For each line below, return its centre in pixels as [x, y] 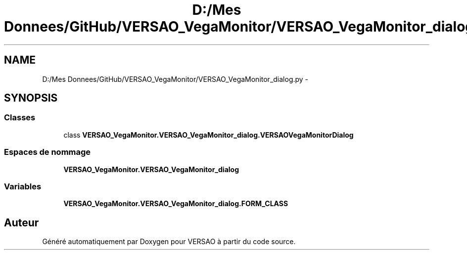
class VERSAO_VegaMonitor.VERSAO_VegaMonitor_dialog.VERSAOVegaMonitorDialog [209, 135]
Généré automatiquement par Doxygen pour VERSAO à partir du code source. [169, 242]
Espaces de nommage [47, 152]
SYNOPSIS [31, 98]
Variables [23, 186]
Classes [20, 118]
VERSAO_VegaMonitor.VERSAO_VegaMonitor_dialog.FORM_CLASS [176, 204]
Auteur [22, 222]
